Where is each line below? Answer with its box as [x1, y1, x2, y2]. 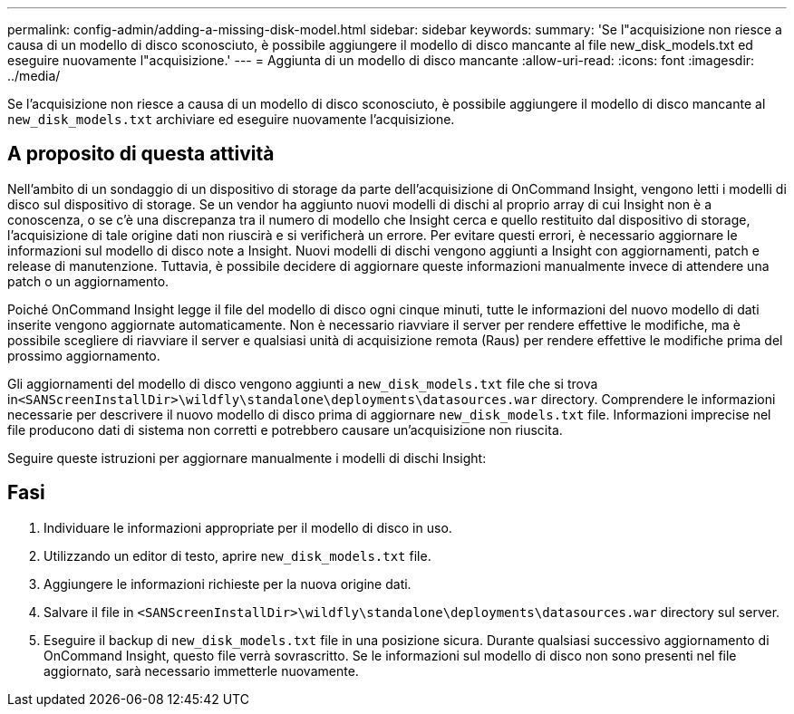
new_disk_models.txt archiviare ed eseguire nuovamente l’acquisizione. [7, 111, 455, 127]
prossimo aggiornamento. [7, 347, 160, 363]
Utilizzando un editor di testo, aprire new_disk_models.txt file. [44, 547, 431, 564]
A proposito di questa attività [7, 142, 275, 166]
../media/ [7, 68, 61, 83]
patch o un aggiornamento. [7, 273, 169, 289]
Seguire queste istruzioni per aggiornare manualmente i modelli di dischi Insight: [7, 449, 487, 466]
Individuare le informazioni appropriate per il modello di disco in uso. [44, 519, 452, 535]
